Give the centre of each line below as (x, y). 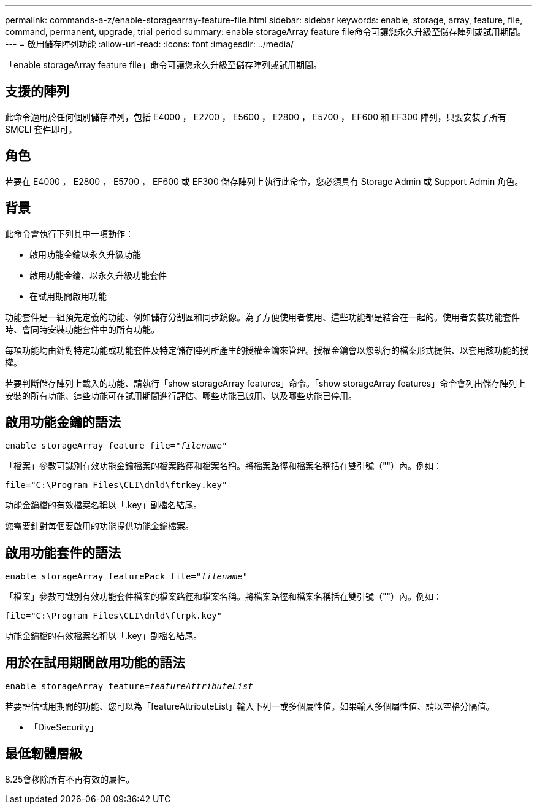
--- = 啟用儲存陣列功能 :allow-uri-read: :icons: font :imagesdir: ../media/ (150, 44)
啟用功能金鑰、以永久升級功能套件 (98, 275)
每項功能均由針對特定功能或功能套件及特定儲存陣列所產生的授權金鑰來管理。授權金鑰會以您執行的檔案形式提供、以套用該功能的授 (267, 350)
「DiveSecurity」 (64, 727)
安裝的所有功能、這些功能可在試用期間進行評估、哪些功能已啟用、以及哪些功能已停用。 (181, 395)
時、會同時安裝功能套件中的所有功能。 (82, 329)
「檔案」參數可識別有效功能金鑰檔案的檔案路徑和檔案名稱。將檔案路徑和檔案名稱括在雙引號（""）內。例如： (224, 466)
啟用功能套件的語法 (63, 552)
